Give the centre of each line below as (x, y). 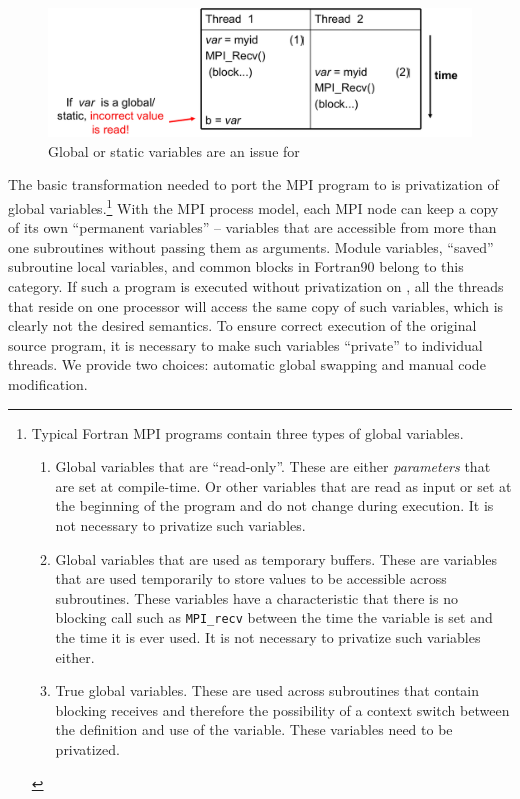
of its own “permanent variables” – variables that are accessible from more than (252, 227)
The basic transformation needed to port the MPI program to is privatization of (253, 184)
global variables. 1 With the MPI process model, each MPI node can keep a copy (253, 206)
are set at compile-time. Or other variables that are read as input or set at (283, 485)
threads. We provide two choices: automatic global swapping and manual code (247, 364)
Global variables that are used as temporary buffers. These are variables (276, 558)
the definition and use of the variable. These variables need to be (254, 729)
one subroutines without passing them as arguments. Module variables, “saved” (251, 246)
